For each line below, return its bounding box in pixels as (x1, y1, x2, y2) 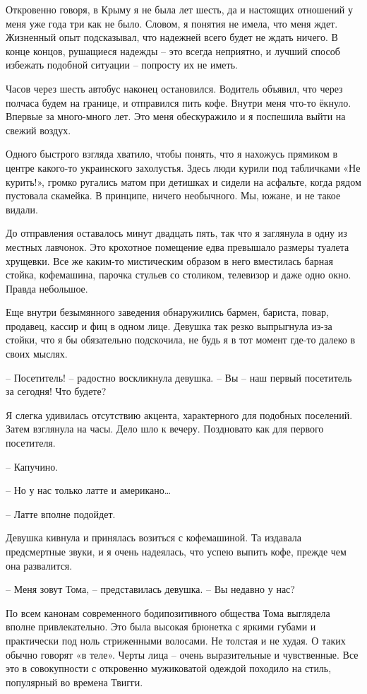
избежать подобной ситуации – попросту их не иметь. (6, 57, 238, 72)
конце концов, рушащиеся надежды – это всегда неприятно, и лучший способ (6, 43, 340, 58)
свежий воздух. (6, 122, 71, 137)
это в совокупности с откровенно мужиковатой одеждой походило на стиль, (6, 661, 332, 676)
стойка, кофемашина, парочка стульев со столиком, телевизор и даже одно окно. (6, 267, 351, 282)
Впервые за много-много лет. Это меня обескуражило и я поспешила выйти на (6, 109, 346, 124)
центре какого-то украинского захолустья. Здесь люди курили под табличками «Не (6, 160, 361, 175)
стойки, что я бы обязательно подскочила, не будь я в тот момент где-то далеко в (6, 332, 356, 347)
